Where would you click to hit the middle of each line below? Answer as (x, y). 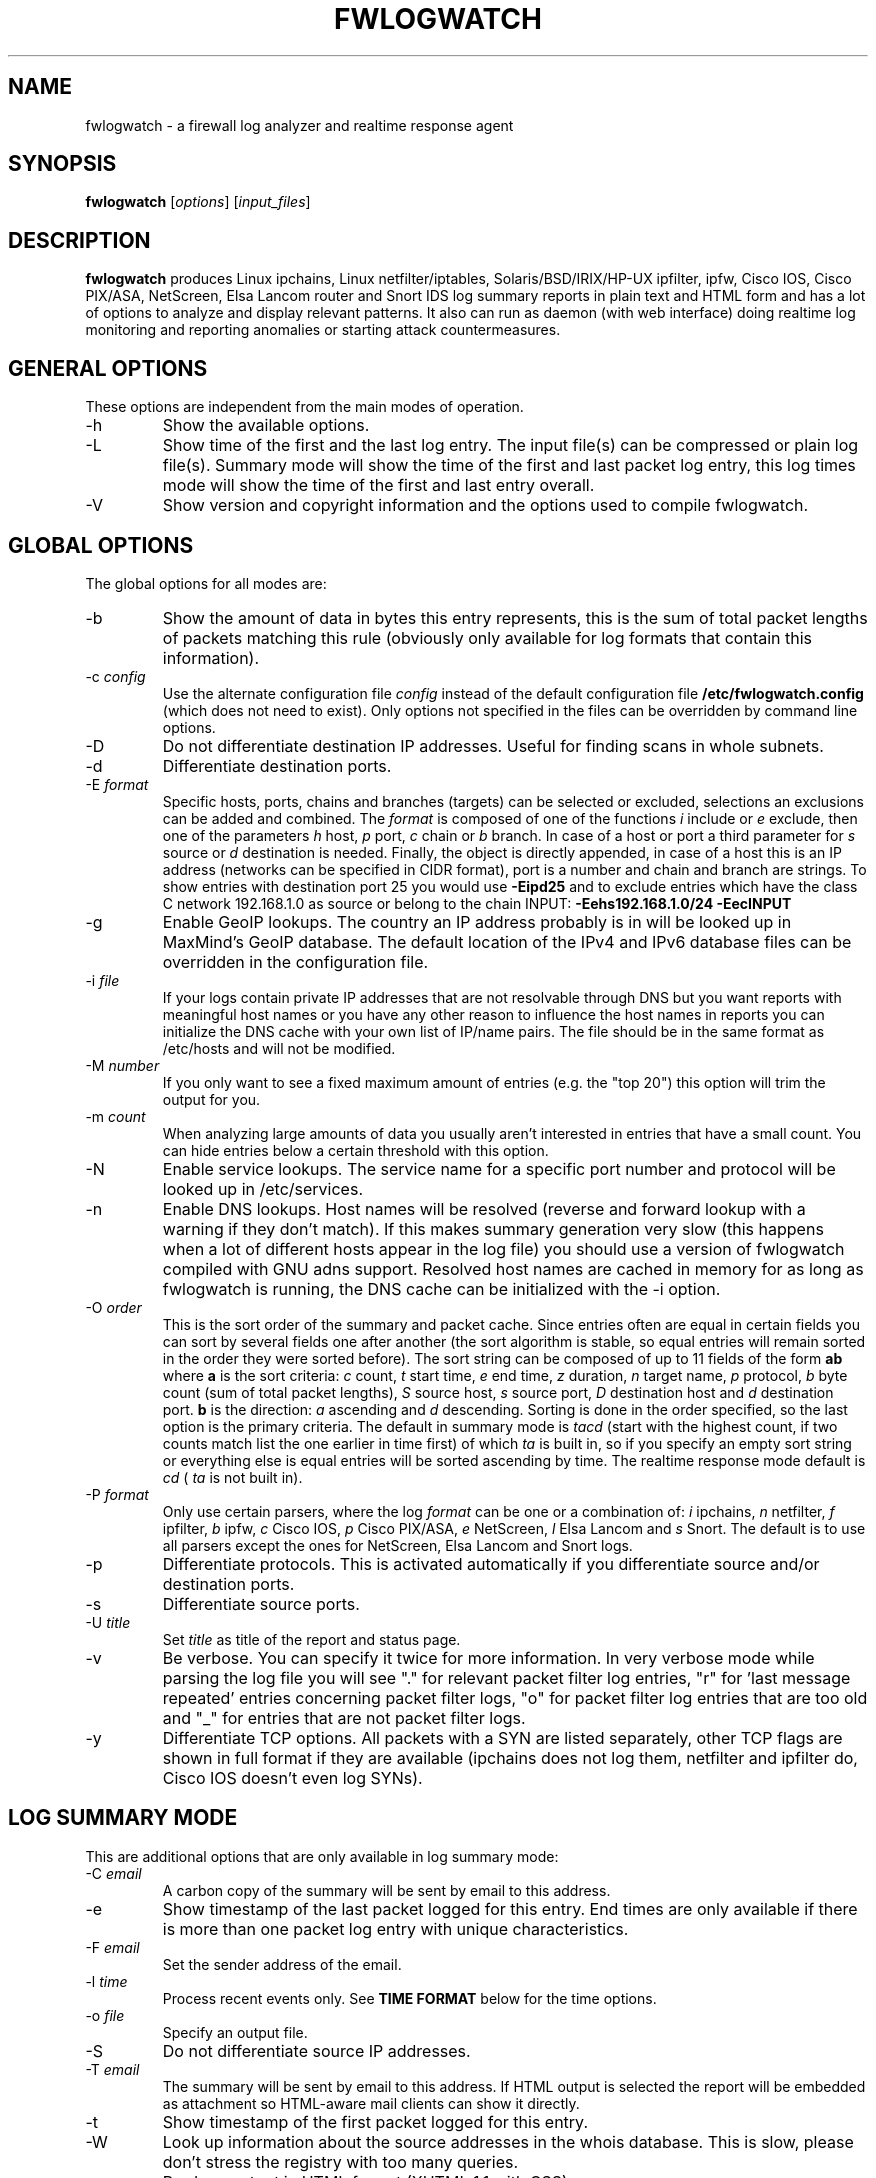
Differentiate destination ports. (277, 765)
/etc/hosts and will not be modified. (279, 1048)
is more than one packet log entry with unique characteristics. (395, 1928)
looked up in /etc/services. (262, 1188)
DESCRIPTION (79, 240)
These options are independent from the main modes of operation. (304, 407)
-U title (108, 1622)
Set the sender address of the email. (282, 1964)
